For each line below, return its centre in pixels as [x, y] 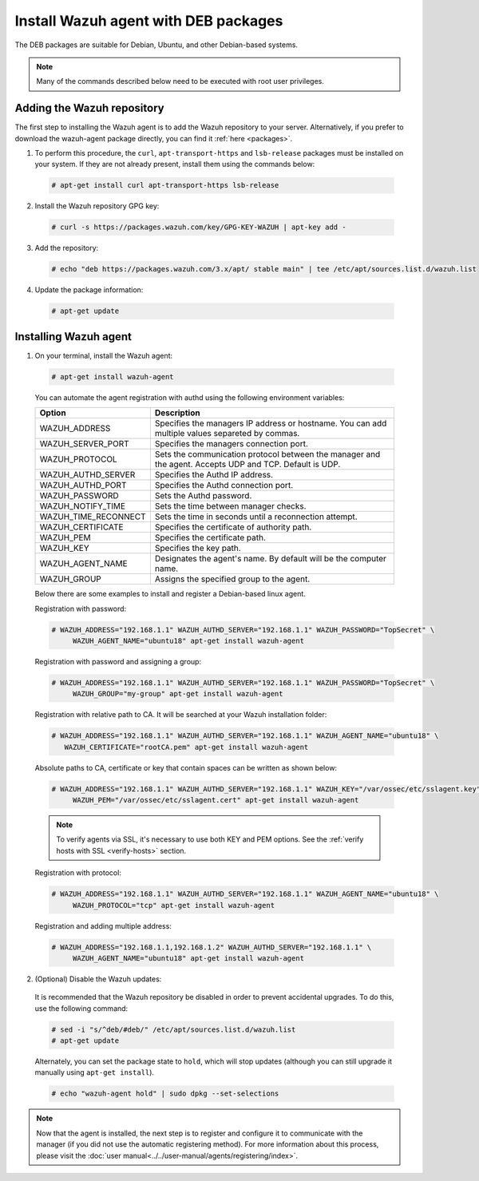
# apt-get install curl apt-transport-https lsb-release [165, 185]
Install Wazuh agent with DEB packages [149, 21]
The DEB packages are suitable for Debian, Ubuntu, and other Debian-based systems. [156, 45]
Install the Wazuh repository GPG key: [97, 206]
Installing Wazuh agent [73, 337]
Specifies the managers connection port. [232, 444]
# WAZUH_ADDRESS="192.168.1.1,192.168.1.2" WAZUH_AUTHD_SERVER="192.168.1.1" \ [212, 947]
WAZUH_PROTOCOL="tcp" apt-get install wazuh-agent [174, 905]
